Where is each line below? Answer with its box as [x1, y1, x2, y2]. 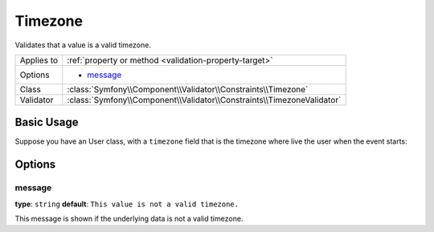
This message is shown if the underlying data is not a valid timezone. [14, 214, 244, 223]
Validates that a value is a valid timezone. [14, 40, 152, 50]
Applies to [19, 55, 59, 66]
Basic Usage [14, 116, 79, 129]
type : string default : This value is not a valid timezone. [14, 199, 239, 209]
